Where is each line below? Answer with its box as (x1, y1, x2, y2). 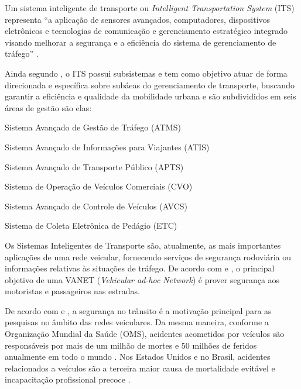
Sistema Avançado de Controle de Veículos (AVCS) (5, 199, 188, 212)
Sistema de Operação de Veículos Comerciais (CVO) (5, 180, 193, 192)
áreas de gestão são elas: (5, 101, 92, 113)
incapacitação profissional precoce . (5, 373, 131, 385)
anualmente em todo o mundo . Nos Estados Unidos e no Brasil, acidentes (5, 350, 271, 363)
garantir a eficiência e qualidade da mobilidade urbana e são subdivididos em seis (5, 90, 296, 102)
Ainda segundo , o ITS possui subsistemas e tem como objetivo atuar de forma (5, 67, 288, 79)
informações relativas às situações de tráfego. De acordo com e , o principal (5, 262, 275, 274)
